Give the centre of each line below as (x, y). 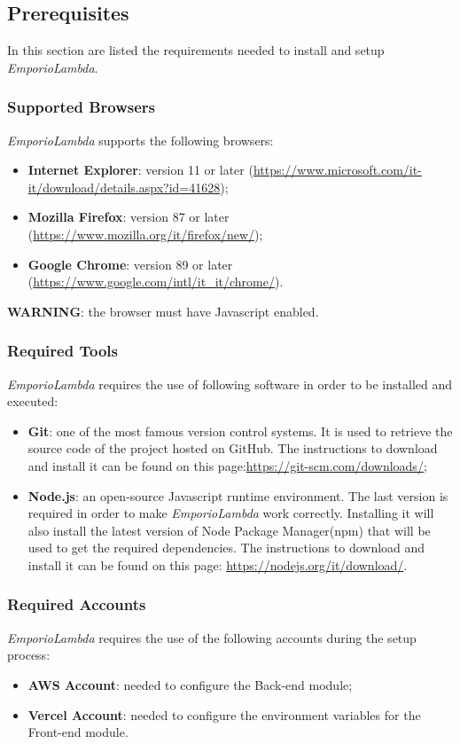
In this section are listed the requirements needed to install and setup (196, 50)
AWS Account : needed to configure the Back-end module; (190, 684)
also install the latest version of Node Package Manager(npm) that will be (229, 530)
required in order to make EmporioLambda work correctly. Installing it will (231, 513)
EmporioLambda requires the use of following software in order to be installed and (230, 384)
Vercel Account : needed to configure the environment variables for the (224, 714)
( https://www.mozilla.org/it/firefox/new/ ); (145, 234)
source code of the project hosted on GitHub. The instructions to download (233, 448)
